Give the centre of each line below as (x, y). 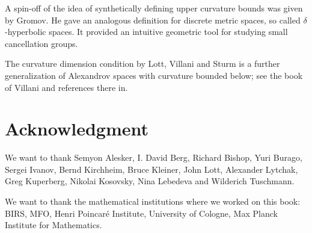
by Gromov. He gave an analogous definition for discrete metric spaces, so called (153, 20)
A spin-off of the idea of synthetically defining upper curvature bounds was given (154, 8)
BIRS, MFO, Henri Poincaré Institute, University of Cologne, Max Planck (141, 213)
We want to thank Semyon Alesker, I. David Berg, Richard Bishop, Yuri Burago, (154, 157)
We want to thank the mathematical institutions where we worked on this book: (153, 201)
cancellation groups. (41, 43)
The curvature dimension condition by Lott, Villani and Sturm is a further (142, 64)
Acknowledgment (77, 129)
